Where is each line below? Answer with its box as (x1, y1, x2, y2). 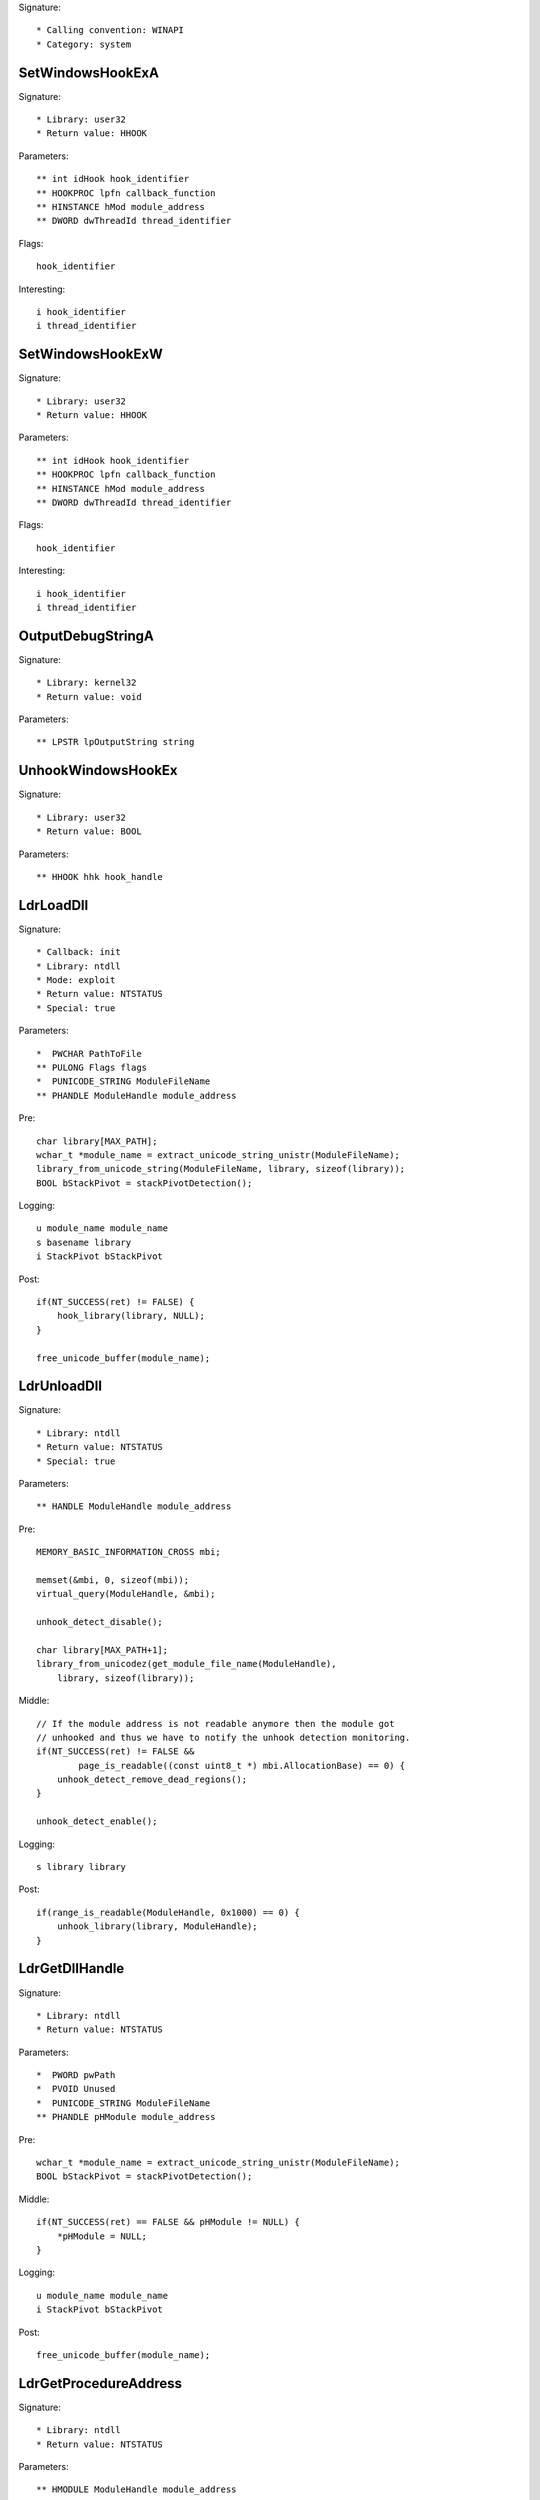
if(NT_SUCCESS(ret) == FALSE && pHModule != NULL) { (36, 2216, 300, 2228)
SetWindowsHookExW (18, 346, 164, 363)
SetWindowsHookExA (18, 64, 160, 81)
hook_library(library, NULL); (56, 1310, 205, 1322)
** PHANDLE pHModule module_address (36, 2111, 216, 2123)
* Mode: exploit (36, 974, 116, 985)
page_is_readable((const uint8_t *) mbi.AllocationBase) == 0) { (78, 1760, 406, 1771)
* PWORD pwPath (36, 2070, 116, 2081)
